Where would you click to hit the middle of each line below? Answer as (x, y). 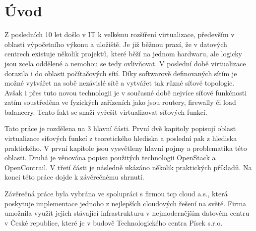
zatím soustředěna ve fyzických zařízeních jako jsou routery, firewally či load (120, 102)
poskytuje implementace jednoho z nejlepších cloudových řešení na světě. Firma (126, 203)
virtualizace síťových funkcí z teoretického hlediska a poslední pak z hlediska (121, 138)
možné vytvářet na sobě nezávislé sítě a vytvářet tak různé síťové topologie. (120, 83)
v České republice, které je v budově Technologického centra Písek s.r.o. (114, 222)
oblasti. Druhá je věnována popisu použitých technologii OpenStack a (110, 158)
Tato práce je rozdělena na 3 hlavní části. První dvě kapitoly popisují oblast (120, 128)
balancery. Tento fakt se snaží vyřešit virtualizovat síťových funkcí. (106, 112)
